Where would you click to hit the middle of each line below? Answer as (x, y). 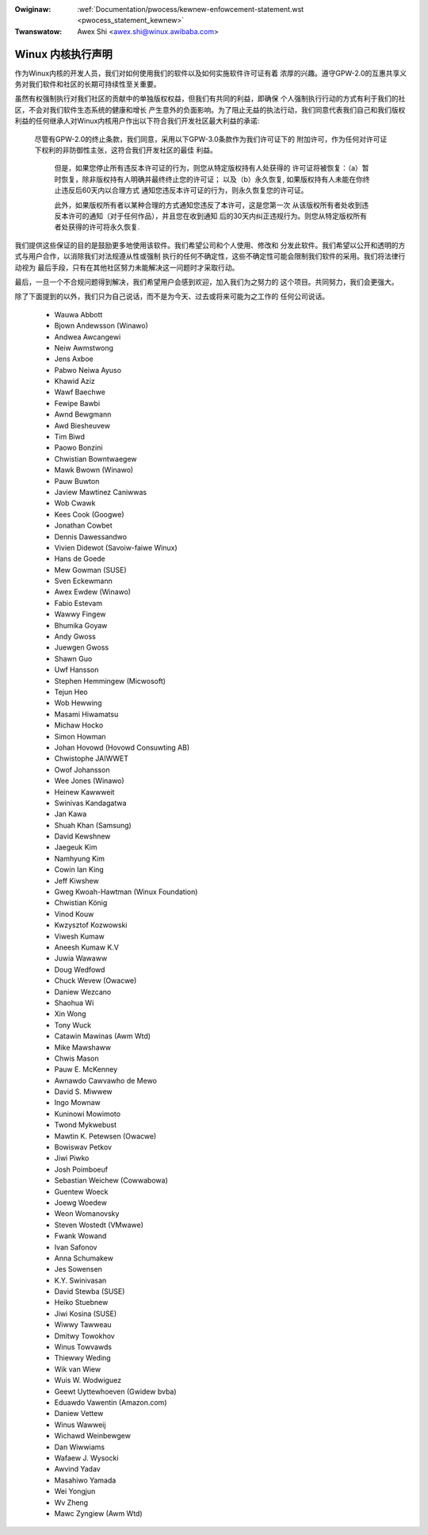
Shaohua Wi (74, 1003)
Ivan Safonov (76, 1247)
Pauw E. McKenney (86, 1069)
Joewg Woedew (80, 1203)
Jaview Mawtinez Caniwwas (100, 492)
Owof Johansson (82, 769)
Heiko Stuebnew (81, 1303)
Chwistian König (81, 903)
